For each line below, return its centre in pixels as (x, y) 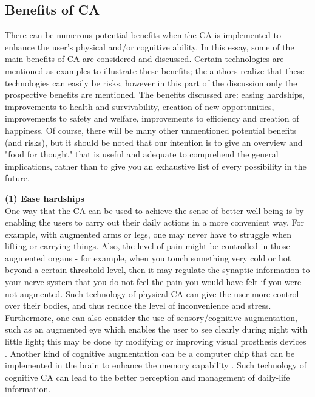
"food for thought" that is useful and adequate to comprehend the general (142, 154)
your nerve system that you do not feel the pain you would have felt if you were (153, 282)
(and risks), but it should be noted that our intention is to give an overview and (154, 142)
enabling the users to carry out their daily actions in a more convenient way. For (154, 222)
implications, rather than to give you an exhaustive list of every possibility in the (156, 166)
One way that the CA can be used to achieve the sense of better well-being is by (154, 210)
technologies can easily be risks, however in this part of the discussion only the (151, 82)
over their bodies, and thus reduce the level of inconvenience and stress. (138, 306)
